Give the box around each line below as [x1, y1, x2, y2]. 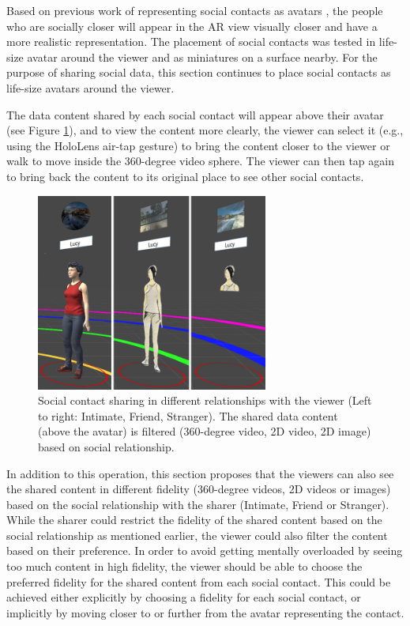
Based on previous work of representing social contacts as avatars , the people [6, 2, 383, 18]
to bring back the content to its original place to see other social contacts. [6, 168, 364, 184]
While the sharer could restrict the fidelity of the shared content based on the [6, 511, 382, 528]
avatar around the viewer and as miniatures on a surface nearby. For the [27, 48, 378, 65]
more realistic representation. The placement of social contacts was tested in [6, 33, 376, 50]
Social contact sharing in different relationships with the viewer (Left [38, 392, 372, 409]
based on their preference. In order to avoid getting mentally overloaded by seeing [6, 542, 403, 559]
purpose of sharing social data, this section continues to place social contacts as [6, 64, 391, 81]
